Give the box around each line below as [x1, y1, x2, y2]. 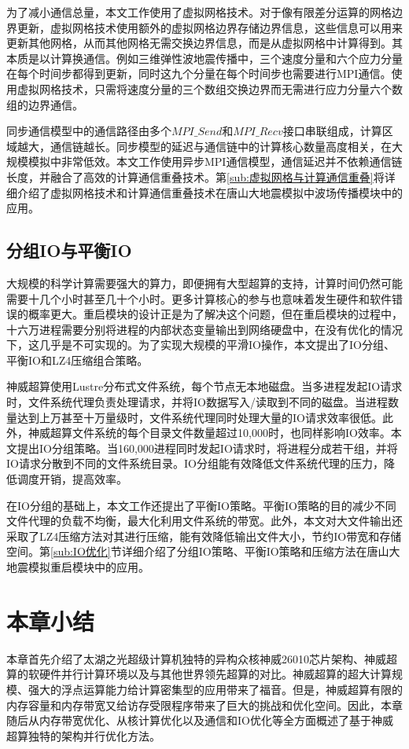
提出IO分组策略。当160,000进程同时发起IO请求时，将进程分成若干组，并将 [17, 439, 398, 456]
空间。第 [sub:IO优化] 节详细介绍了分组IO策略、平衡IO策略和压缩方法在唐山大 [6, 543, 400, 560]
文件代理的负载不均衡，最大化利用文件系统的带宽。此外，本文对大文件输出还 [6, 512, 403, 529]
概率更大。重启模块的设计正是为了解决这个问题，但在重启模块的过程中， [28, 306, 403, 322]
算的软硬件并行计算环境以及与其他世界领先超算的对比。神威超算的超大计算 [6, 666, 392, 682]
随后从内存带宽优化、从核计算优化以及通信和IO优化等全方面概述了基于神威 [6, 712, 393, 729]
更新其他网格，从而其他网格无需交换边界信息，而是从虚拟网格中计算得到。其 [6, 35, 403, 51]
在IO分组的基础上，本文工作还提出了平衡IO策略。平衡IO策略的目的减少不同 [6, 497, 396, 513]
